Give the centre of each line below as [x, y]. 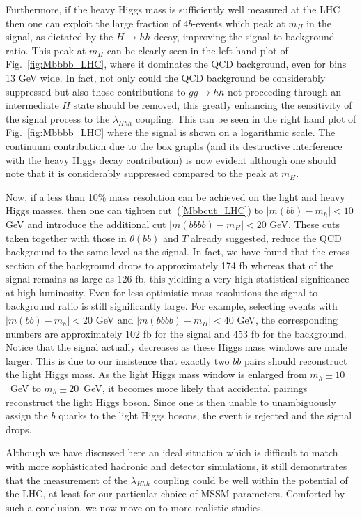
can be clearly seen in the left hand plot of [197, 50]
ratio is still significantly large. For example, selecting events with [198, 306]
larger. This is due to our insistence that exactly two [118, 360]
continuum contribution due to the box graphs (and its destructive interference [174, 145]
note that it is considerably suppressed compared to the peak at [142, 173]
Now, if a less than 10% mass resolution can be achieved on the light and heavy [175, 196]
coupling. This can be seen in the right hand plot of [246, 118]
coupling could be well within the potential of [251, 480]
